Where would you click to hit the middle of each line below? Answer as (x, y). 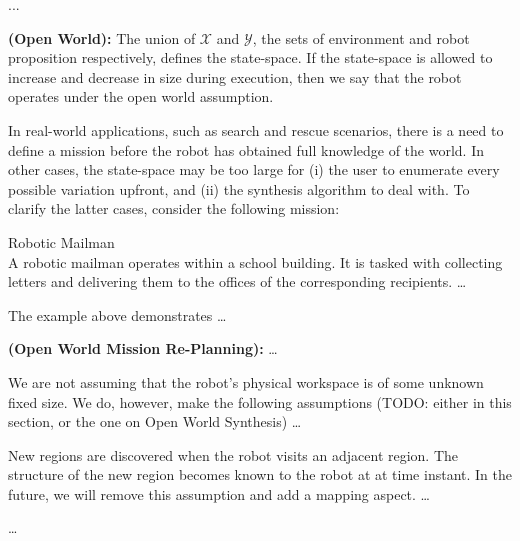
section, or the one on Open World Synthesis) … (155, 421)
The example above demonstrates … (117, 314)
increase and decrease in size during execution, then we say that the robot (235, 76)
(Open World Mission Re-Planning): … (143, 348)
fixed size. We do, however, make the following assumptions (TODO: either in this (260, 401)
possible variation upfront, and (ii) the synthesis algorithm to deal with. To (239, 188)
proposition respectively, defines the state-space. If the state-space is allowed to (250, 57)
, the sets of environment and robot (361, 37)
